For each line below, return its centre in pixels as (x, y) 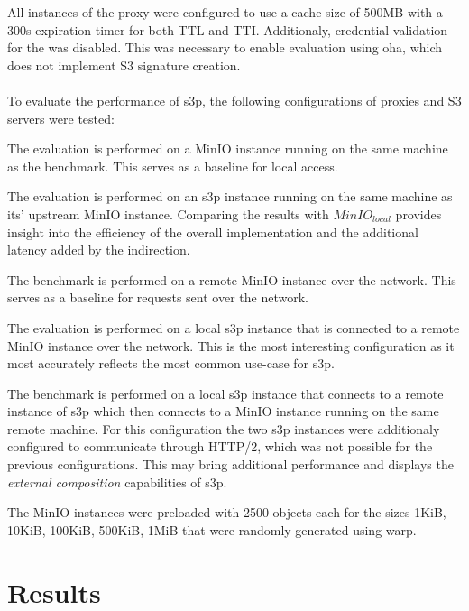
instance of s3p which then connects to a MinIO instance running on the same (223, 411)
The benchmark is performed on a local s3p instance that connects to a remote (225, 393)
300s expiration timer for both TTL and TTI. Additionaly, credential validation (228, 29)
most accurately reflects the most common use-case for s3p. (171, 363)
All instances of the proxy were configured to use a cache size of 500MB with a (225, 12)
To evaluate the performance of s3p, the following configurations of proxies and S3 (234, 100)
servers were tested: (61, 118)
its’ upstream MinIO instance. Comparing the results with (168, 213)
